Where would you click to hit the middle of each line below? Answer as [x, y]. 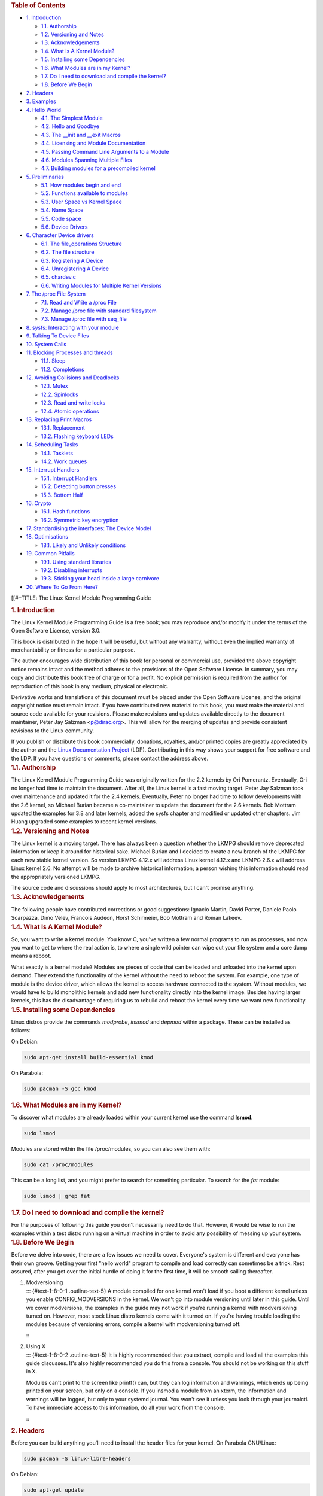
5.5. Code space [61, 218]
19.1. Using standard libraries [76, 562]
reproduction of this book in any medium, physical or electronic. [90, 686]
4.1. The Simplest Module [72, 118]
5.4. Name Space [62, 210]
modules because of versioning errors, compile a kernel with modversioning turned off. [133, 1324]
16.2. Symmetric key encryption [80, 520]
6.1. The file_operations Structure [82, 244]
